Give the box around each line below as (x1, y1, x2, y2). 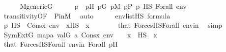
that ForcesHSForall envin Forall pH (3, 39, 118, 49)
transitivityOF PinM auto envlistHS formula (3, 10, 170, 20)
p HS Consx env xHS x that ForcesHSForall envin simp (3, 20, 223, 30)
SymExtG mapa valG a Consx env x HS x (3, 29, 158, 39)
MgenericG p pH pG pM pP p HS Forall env (20, 1, 187, 11)
